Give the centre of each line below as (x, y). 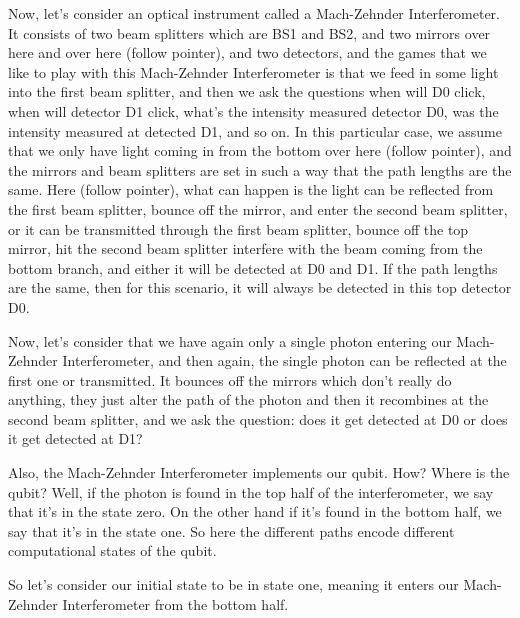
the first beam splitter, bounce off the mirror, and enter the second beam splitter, (258, 208)
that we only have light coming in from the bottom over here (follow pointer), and (260, 150)
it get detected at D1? (75, 438)
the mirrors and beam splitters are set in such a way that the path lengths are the (260, 169)
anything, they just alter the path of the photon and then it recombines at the (248, 399)
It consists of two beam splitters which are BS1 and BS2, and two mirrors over (249, 32)
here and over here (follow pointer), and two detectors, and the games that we (247, 52)
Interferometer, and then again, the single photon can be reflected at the (284, 360)
